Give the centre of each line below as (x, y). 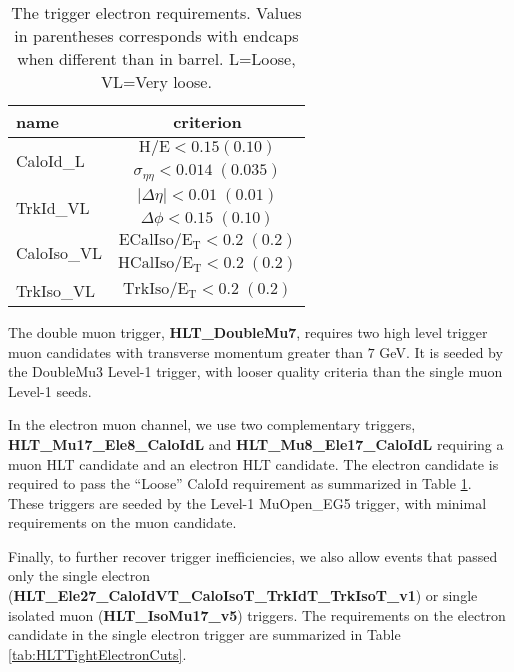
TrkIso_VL (56, 290)
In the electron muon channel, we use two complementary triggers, (212, 424)
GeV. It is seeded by (441, 351)
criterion (207, 121)
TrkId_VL (53, 207)
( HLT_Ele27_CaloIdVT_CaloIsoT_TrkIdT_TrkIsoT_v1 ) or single (243, 595)
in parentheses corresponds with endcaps (156, 35)
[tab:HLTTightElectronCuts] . (97, 653)
